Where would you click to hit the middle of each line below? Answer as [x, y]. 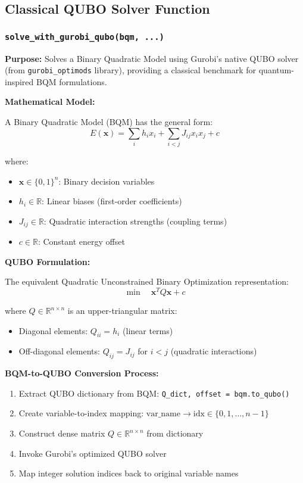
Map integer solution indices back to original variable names [129, 473]
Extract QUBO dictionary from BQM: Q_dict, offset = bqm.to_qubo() [154, 393]
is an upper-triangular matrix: [122, 311]
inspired [19, 81]
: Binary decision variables [107, 181]
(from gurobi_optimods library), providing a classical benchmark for [131, 70]
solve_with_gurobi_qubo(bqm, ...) [85, 37]
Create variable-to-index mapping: [81, 413]
